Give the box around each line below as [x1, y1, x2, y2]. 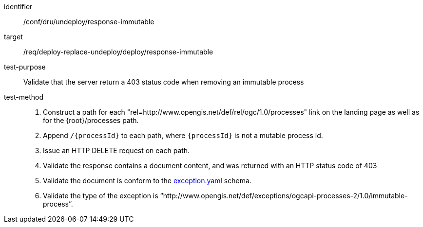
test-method [4, 93, 43, 101]
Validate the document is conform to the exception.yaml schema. [43, 176, 251, 185]
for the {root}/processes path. [43, 116, 139, 124]
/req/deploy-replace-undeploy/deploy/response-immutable [23, 48, 213, 56]
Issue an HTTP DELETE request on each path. [43, 146, 190, 155]
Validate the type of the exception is [43, 192, 158, 200]
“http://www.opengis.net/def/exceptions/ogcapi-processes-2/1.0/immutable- [160, 192, 408, 200]
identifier [4, 2, 33, 11]
